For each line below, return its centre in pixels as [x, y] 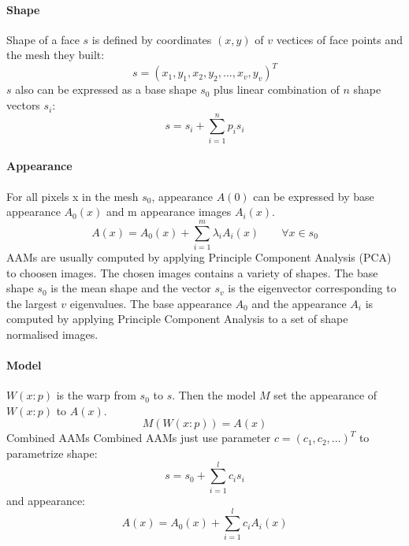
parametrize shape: [52, 453]
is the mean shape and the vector [131, 288]
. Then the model [214, 395]
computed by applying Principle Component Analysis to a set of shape [177, 319]
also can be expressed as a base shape [106, 89]
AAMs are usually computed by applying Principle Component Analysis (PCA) [199, 256]
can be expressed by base [314, 196]
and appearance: [46, 500]
